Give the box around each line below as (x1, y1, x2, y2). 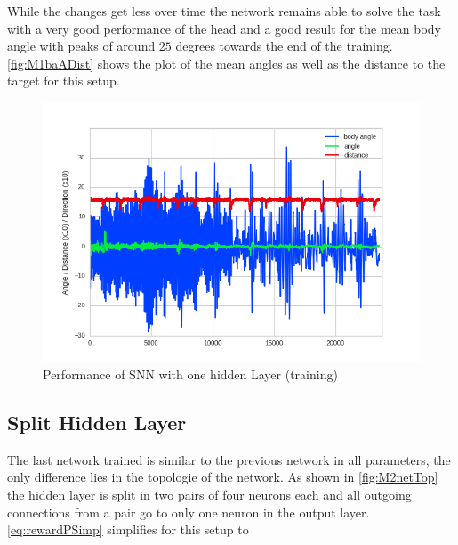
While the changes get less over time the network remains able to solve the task (7, 2, 441, 20)
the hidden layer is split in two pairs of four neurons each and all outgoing (7, 485, 412, 504)
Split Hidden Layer (7, 409, 187, 436)
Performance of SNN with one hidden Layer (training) (43, 365, 338, 384)
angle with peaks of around (7, 37, 156, 55)
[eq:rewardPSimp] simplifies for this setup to (7, 520, 249, 539)
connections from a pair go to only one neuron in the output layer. (7, 502, 370, 521)
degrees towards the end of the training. (175, 37, 393, 55)
